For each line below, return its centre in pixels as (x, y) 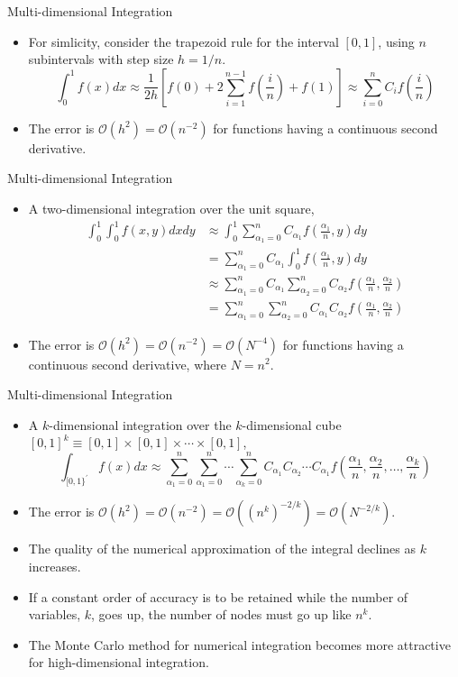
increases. (55, 567)
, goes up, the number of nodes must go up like (221, 614)
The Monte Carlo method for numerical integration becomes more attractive (239, 644)
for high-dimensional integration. (119, 662)
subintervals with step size (101, 59)
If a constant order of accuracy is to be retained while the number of (218, 596)
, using (396, 41)
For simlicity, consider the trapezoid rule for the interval (183, 41)
